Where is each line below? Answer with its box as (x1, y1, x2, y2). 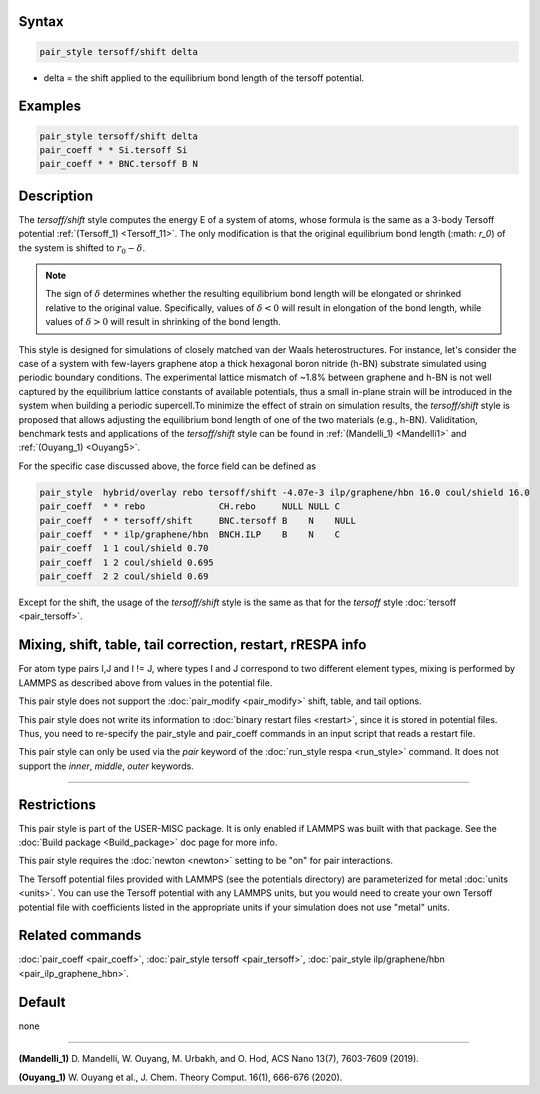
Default (18, 993, 66, 1010)
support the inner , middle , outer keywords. (18, 760, 194, 772)
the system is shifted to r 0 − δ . (18, 241, 146, 256)
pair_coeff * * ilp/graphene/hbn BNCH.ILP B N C (39, 528, 341, 540)
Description (18, 187, 94, 204)
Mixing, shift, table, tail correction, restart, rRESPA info (18, 636, 367, 654)
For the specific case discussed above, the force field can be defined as (18, 460, 317, 472)
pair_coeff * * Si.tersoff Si (39, 144, 188, 155)
